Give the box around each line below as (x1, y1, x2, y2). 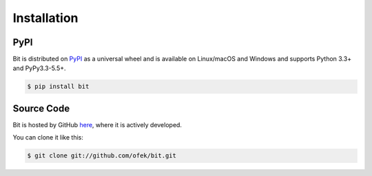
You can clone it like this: (12, 133, 84, 142)
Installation (12, 10, 79, 25)
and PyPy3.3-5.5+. (12, 64, 66, 72)
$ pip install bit (27, 82, 90, 91)
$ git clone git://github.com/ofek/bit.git (27, 152, 177, 159)
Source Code (12, 102, 70, 114)
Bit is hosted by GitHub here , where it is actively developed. (12, 120, 183, 129)
